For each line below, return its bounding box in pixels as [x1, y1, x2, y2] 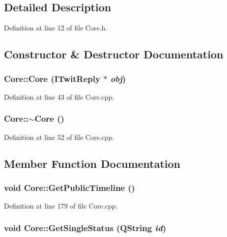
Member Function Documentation [4, 156, 181, 171]
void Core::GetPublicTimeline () [4, 181, 135, 193]
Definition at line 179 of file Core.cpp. [4, 201, 118, 211]
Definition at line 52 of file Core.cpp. [4, 132, 114, 142]
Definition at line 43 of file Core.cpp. [4, 91, 114, 102]
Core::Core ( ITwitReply [4, 72, 100, 84]
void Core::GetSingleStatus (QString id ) [4, 221, 167, 234]
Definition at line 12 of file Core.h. [4, 23, 108, 33]
